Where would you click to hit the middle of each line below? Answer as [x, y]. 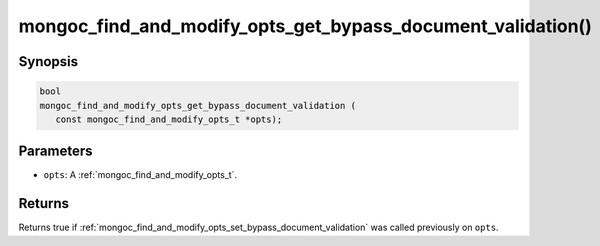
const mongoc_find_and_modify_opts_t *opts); [169, 119]
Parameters [55, 151]
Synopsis [48, 61]
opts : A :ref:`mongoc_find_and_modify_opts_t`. [140, 175]
